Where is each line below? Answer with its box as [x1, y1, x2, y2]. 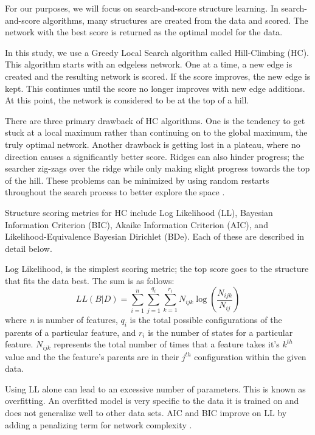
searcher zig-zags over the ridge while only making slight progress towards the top [5, 162, 310, 175]
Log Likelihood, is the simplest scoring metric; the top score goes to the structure [5, 262, 309, 275]
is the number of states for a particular [148, 325, 293, 338]
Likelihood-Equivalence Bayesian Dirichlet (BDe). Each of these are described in [5, 230, 305, 243]
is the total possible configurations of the [130, 313, 282, 325]
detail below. [5, 242, 52, 254]
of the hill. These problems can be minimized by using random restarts [5, 173, 269, 186]
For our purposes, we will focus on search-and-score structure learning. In [5, 2, 279, 14]
